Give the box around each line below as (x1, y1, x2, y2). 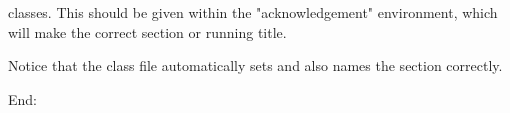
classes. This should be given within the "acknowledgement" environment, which (8, 2, 498, 22)
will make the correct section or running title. (8, 21, 287, 42)
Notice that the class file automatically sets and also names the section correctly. (8, 55, 503, 76)
